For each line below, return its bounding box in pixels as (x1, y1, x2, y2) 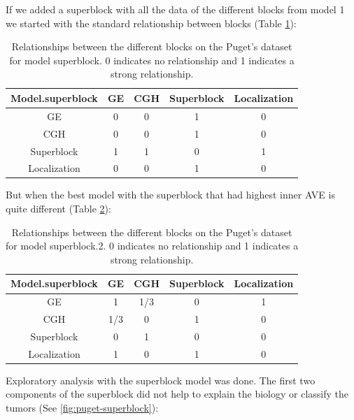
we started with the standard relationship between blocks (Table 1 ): (6, 15, 297, 30)
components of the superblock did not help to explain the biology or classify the (6, 386, 349, 401)
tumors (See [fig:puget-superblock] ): (6, 400, 159, 415)
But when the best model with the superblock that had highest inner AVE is (6, 187, 335, 202)
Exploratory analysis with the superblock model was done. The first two (6, 372, 316, 387)
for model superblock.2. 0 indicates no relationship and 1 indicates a (6, 238, 299, 253)
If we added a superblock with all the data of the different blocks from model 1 (6, 2, 345, 16)
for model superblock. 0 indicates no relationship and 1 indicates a (9, 52, 295, 67)
